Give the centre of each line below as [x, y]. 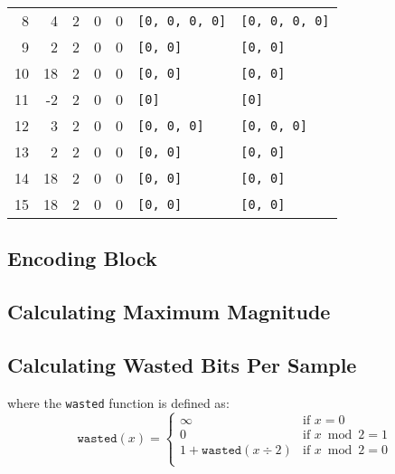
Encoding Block [82, 258]
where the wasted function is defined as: [118, 402]
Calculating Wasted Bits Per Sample [182, 364]
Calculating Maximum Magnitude [169, 312]
